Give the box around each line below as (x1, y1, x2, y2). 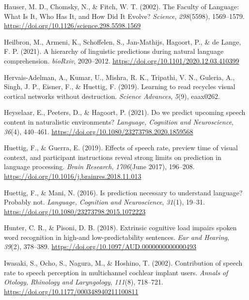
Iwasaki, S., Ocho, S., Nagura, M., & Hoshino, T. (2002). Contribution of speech (4, 258, 243, 268)
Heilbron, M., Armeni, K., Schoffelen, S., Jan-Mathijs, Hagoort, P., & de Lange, (4, 36, 241, 47)
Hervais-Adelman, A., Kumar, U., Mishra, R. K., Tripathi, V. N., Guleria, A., (4, 72, 235, 82)
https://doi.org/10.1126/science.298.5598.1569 (4, 20, 141, 31)
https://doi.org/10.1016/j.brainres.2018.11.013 (4, 171, 141, 181)
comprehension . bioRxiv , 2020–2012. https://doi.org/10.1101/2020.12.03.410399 (4, 55, 239, 65)
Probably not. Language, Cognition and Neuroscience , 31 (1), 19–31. (4, 197, 205, 207)
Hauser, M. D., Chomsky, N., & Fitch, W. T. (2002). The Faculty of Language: (4, 1, 239, 11)
